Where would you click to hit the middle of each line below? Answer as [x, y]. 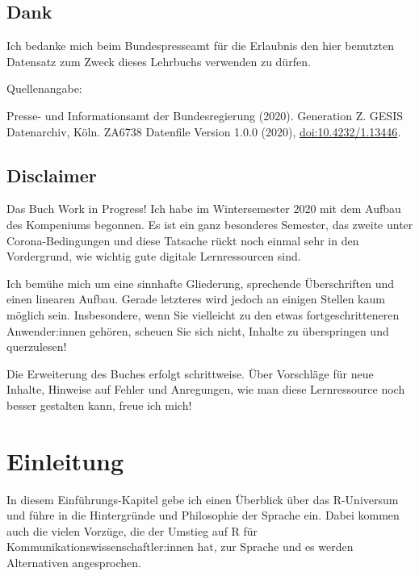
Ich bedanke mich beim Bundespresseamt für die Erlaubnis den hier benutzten [200, 46]
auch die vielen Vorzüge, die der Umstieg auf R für [132, 530]
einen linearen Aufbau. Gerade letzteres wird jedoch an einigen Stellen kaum [196, 299]
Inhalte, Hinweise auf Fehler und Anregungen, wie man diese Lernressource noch [206, 389]
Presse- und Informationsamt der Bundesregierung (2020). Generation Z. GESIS [205, 115]
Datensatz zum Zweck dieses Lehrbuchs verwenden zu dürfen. [159, 61]
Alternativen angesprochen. [74, 562]
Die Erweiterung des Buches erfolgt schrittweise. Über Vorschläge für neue [190, 373]
